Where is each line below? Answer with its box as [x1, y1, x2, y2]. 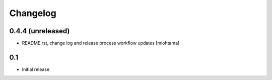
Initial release [22, 66, 50, 72]
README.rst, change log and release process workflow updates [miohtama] [22, 40, 180, 46]
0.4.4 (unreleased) [9, 27, 70, 35]
